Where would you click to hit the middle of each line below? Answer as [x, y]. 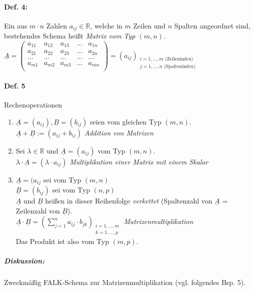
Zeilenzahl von [38, 210]
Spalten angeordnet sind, [212, 25]
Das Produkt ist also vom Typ [62, 241]
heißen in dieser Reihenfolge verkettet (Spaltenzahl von [129, 201]
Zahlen [57, 25]
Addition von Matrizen [119, 132]
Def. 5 [15, 86]
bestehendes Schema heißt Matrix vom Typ [70, 36]
